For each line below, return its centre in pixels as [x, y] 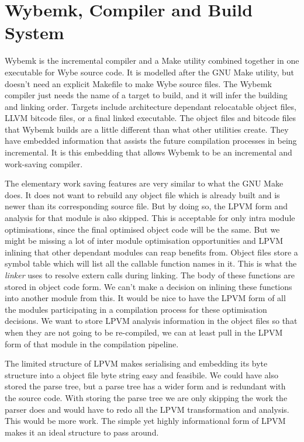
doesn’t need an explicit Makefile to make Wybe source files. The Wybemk [138, 83]
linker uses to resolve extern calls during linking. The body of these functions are [150, 275]
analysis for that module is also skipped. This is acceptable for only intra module [150, 218]
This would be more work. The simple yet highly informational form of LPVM [145, 421]
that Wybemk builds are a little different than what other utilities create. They [147, 129]
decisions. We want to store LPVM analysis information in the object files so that [151, 321]
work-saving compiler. [44, 163]
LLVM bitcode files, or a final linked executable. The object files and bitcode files [151, 118]
